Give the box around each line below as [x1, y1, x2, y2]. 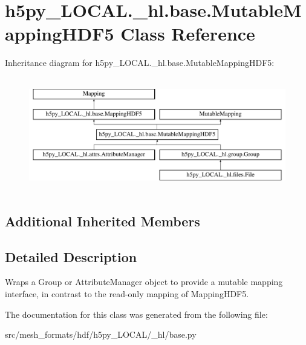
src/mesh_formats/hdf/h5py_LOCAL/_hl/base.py [5, 328, 197, 341]
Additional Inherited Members [5, 211, 200, 230]
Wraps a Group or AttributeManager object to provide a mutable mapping [5, 275, 283, 288]
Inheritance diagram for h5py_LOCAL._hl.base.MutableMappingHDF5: [5, 56, 275, 69]
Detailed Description [5, 247, 137, 266]
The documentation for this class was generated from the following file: [5, 307, 268, 320]
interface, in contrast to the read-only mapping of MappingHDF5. [5, 287, 249, 300]
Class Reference [120, 21, 255, 46]
